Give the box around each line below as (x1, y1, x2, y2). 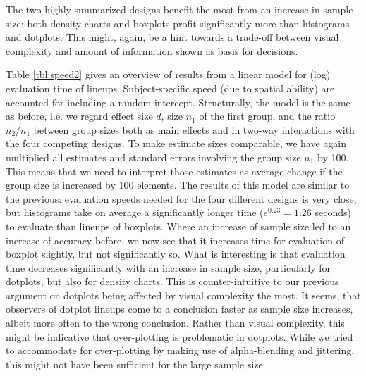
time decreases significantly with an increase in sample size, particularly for (6, 260, 331, 275)
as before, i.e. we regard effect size (6, 108, 153, 123)
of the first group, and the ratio (199, 108, 336, 123)
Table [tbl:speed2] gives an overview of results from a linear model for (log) (6, 67, 331, 82)
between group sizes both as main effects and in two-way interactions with (33, 122, 355, 137)
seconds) (315, 205, 351, 220)
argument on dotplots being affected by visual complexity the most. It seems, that (6, 287, 361, 302)
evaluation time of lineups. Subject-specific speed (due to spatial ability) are (6, 80, 335, 95)
